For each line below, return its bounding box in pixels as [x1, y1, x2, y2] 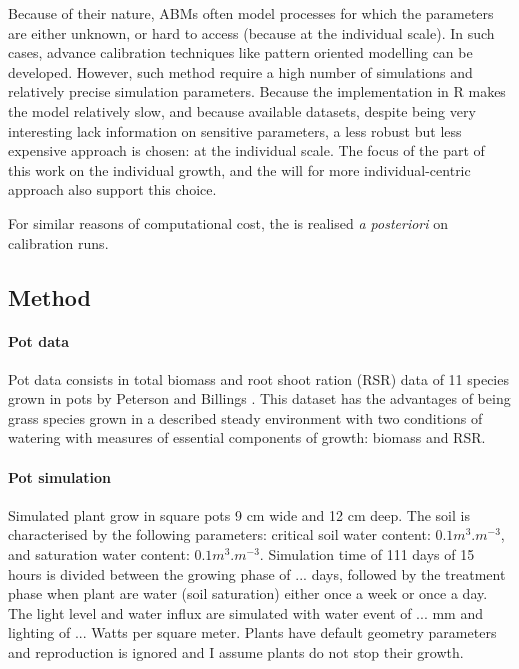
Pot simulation [8, 466, 111, 487]
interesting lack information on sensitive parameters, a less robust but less [8, 120, 462, 141]
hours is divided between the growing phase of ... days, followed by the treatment [8, 563, 506, 584]
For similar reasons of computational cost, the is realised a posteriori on [8, 212, 448, 233]
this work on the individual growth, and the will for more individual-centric [8, 159, 471, 180]
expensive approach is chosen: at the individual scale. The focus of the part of [8, 140, 485, 161]
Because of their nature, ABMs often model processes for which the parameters [8, 3, 494, 23]
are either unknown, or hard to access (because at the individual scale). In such [8, 22, 495, 43]
